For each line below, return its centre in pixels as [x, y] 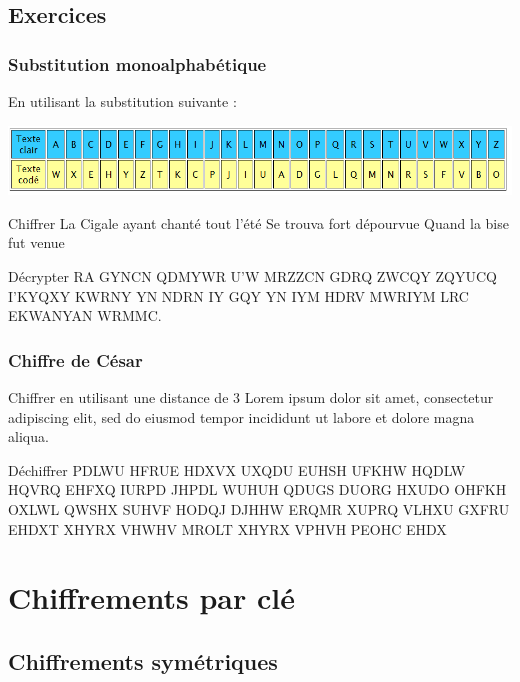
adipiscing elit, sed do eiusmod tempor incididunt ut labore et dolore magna [241, 416]
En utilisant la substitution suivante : [122, 101]
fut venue [36, 242]
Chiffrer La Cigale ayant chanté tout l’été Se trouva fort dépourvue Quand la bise [258, 222]
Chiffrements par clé [151, 597]
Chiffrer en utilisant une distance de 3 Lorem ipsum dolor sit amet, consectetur [251, 397]
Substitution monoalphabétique [137, 63]
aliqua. [28, 436]
